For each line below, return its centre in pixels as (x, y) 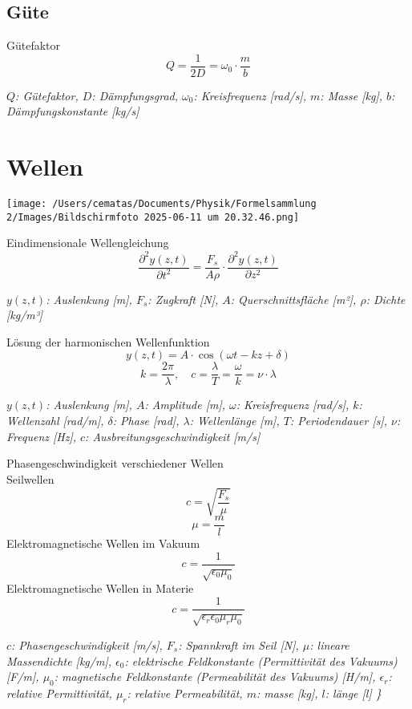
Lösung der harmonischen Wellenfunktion (108, 341)
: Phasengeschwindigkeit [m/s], (87, 644)
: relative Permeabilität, (185, 693)
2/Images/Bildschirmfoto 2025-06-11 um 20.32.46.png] (153, 217)
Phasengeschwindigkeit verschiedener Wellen (115, 463)
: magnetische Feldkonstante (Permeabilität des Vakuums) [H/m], (215, 677)
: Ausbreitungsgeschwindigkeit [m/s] (173, 436)
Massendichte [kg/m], (59, 660)
